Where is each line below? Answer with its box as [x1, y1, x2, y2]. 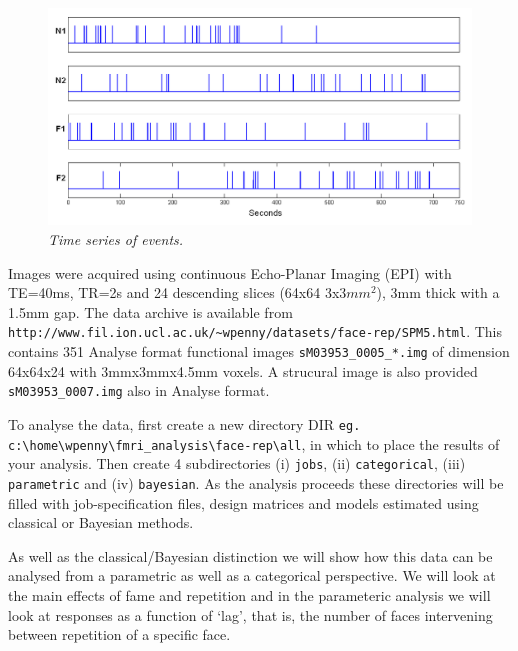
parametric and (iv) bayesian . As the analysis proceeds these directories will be [8, 472, 504, 493]
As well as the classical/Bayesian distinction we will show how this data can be [8, 545, 493, 566]
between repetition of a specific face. [8, 624, 231, 645]
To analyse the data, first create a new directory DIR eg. [8, 413, 361, 434]
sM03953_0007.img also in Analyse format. [8, 380, 270, 401]
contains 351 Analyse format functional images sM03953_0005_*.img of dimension [8, 341, 510, 361]
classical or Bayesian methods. [8, 512, 194, 533]
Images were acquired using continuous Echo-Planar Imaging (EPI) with [8, 262, 452, 283]
